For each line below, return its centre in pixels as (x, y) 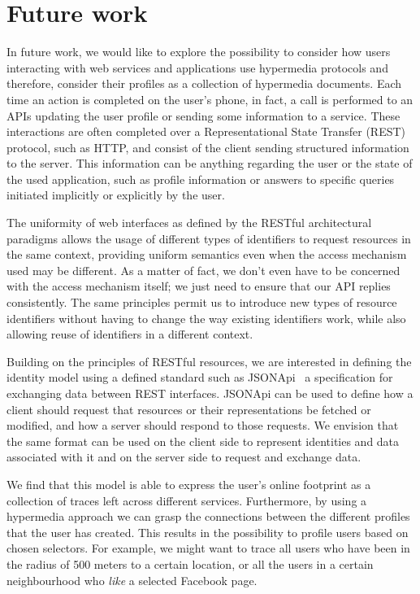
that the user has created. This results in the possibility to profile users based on (208, 532)
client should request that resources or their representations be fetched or (189, 409)
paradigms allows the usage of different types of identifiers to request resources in (209, 238)
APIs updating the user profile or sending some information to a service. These (204, 115)
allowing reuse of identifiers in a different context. (130, 334)
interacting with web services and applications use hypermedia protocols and (197, 67)
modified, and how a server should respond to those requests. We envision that (203, 425)
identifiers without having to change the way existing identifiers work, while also (206, 318)
